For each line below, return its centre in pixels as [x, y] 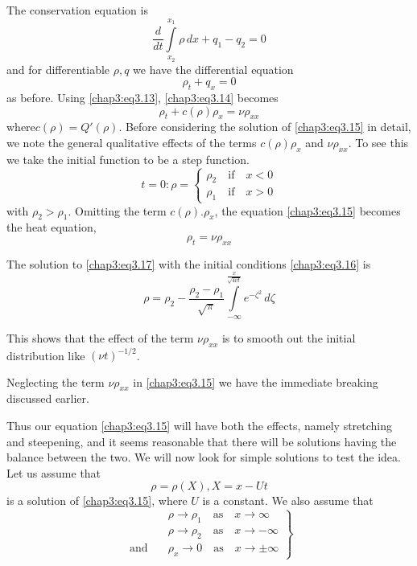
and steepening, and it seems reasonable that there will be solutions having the [202, 441]
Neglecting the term [56, 381]
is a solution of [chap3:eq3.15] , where [97, 500]
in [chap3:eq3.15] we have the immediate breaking [256, 381]
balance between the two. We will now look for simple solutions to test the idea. [204, 457]
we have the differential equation [213, 69]
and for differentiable [58, 69]
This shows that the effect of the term [100, 337]
